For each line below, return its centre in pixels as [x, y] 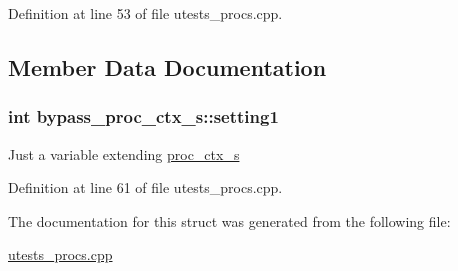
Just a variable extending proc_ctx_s [124, 153]
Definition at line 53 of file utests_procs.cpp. [145, 13]
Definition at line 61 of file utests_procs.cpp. [145, 187]
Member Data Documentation [167, 66]
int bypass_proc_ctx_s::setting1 [143, 116]
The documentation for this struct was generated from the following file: [229, 220]
